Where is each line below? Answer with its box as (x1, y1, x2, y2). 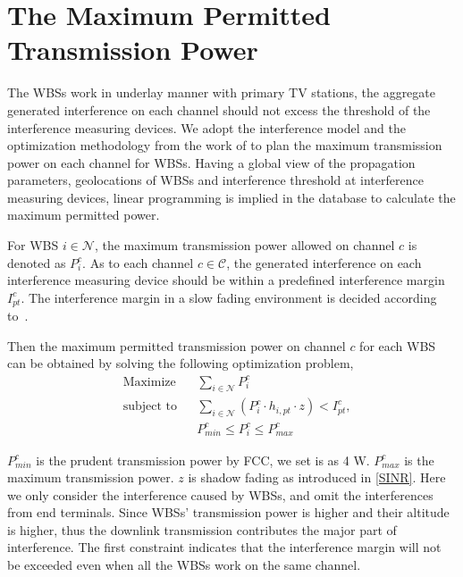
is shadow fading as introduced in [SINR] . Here (188, 468, 446, 487)
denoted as (7, 253, 66, 272)
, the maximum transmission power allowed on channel (94, 236, 395, 255)
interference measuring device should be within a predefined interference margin (7, 271, 445, 289)
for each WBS (359, 336, 436, 355)
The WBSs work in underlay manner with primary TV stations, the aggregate (7, 83, 435, 102)
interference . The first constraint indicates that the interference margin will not (7, 538, 442, 556)
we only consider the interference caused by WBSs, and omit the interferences (7, 485, 434, 504)
